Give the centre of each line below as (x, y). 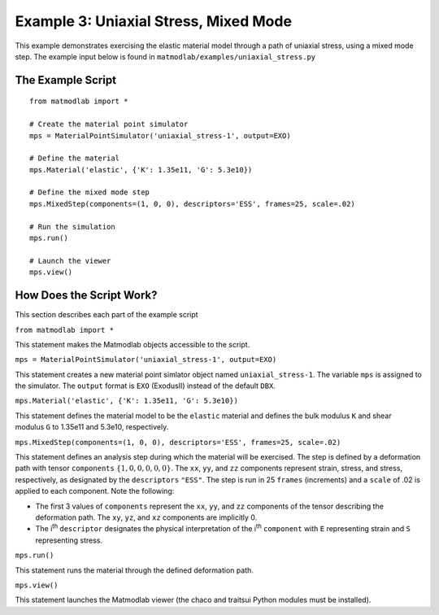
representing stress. (69, 540)
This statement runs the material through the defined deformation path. (134, 570)
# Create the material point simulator (109, 124)
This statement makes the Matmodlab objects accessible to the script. (133, 344)
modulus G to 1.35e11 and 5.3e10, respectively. (92, 427)
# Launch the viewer (70, 261)
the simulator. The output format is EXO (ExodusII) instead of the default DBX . (145, 386)
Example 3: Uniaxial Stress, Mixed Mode (154, 21)
